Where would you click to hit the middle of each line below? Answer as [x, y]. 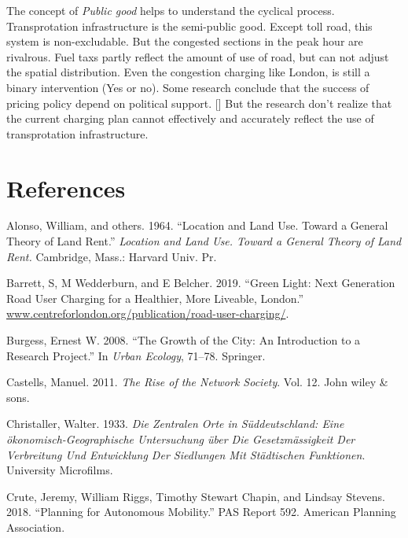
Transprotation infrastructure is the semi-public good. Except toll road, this [189, 26]
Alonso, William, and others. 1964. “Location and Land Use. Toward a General [197, 225]
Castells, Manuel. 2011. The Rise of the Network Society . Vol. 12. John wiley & [197, 382]
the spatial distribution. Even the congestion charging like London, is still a [188, 72]
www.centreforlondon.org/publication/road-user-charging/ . [148, 313]
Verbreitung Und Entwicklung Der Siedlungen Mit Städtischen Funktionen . [186, 454]
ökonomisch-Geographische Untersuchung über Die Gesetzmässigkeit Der [181, 439]
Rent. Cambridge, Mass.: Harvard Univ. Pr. [112, 256]
